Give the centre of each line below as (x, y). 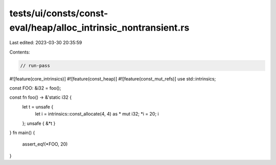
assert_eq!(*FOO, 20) (45, 144)
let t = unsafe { (38, 106)
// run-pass (35, 65)
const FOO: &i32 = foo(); (35, 88)
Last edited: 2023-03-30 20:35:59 (46, 43)
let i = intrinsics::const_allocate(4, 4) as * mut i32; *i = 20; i (97, 114)
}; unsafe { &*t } (39, 123)
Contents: (20, 52)
